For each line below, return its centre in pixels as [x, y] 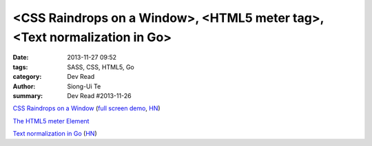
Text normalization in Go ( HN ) [55, 134]
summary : [28, 95]
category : [27, 77]
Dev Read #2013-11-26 [99, 95]
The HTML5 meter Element [51, 121]
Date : [21, 58]
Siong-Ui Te [84, 86]
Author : [24, 86]
